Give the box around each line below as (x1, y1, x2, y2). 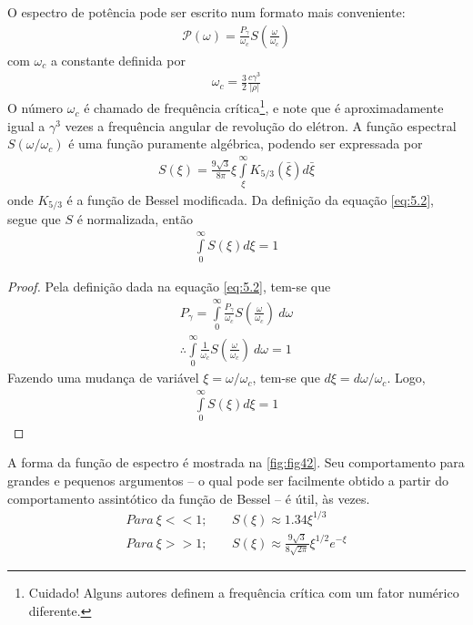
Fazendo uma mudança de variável (7, 368, 199, 387)
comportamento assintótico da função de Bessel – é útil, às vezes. (7, 488, 370, 507)
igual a (7, 116, 45, 135)
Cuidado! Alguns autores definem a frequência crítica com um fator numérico (28, 583, 459, 602)
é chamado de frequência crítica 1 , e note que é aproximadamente (84, 96, 444, 118)
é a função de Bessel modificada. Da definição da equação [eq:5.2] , (66, 190, 434, 210)
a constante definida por (50, 50, 186, 69)
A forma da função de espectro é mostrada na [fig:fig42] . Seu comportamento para (7, 453, 465, 472)
